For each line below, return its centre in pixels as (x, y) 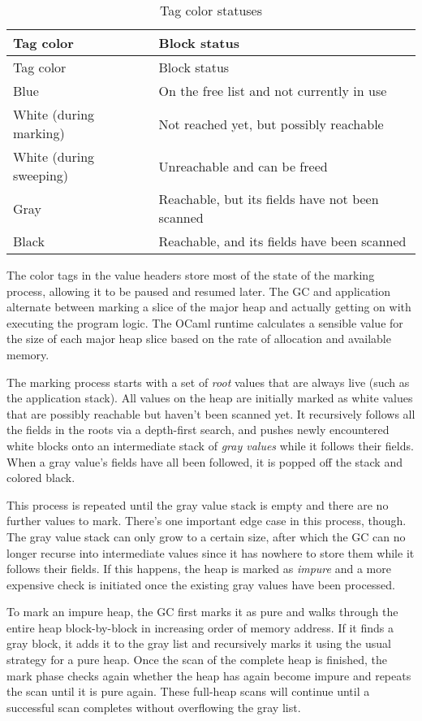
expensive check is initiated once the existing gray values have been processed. (201, 584)
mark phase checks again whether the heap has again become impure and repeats (209, 675)
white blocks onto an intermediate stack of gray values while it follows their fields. (210, 445)
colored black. (41, 478)
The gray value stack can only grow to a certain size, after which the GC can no (206, 536)
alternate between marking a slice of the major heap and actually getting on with (209, 307)
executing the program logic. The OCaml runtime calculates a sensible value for (205, 322)
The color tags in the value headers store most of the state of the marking (191, 275)
